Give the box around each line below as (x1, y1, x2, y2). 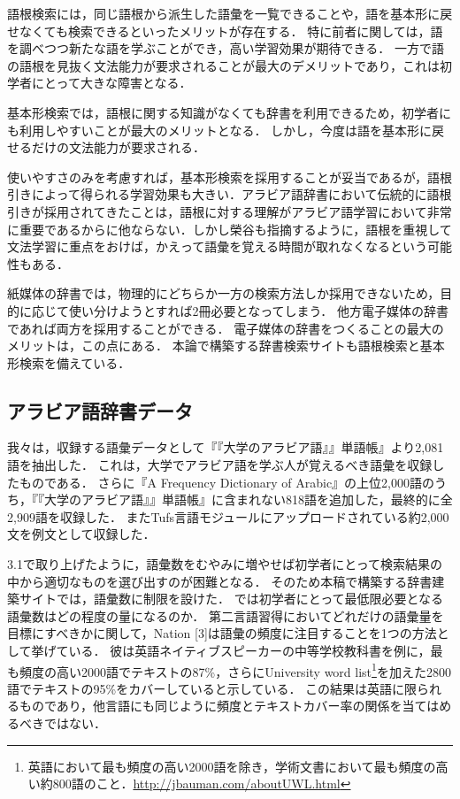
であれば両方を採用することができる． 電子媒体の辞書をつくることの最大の (7, 319, 444, 337)
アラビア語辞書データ (7, 396, 193, 424)
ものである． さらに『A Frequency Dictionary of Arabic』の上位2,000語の (19, 472, 434, 491)
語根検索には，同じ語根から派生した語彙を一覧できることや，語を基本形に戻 (7, 4, 453, 22)
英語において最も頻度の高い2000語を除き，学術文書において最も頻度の (27, 757, 436, 775)
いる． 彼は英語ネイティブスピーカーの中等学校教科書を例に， (68, 642, 431, 660)
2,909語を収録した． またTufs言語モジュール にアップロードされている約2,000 (7, 507, 449, 526)
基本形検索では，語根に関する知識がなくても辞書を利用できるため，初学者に (7, 103, 451, 121)
